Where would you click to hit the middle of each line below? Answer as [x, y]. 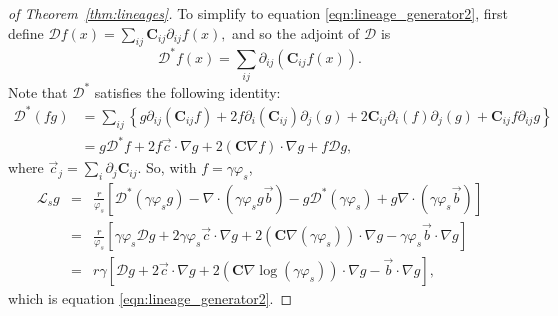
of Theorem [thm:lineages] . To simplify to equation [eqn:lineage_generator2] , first [258, 13]
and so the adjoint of [296, 32]
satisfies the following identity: [187, 91]
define [26, 32]
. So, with [167, 167]
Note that [38, 91]
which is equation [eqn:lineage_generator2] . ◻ [150, 298]
